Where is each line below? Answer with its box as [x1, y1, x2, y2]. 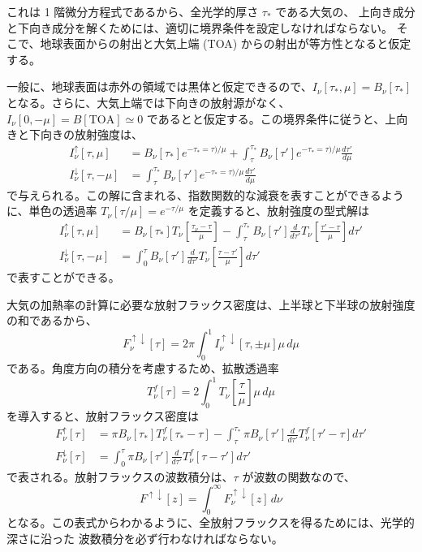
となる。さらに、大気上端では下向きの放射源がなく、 [6, 93, 291, 110]
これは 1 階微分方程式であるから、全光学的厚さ [6, 3, 259, 19]
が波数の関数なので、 [242, 468, 355, 485]
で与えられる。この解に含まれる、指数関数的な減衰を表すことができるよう [6, 186, 404, 203]
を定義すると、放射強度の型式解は [187, 202, 370, 219]
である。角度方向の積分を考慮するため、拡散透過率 [6, 360, 279, 377]
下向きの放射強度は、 [28, 126, 143, 143]
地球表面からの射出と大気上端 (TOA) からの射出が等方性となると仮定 [40, 35, 411, 52]
